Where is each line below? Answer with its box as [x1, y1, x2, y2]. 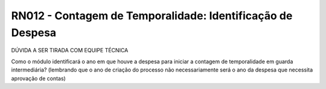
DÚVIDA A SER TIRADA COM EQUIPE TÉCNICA [11, 47, 129, 54]
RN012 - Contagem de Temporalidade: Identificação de [11, 9, 293, 22]
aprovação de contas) [11, 75, 66, 82]
